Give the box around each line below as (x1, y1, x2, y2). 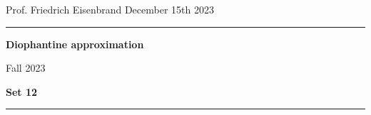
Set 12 (6, 84, 38, 99)
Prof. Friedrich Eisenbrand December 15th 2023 (6, 2, 214, 16)
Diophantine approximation (6, 36, 144, 51)
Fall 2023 (6, 60, 46, 75)
